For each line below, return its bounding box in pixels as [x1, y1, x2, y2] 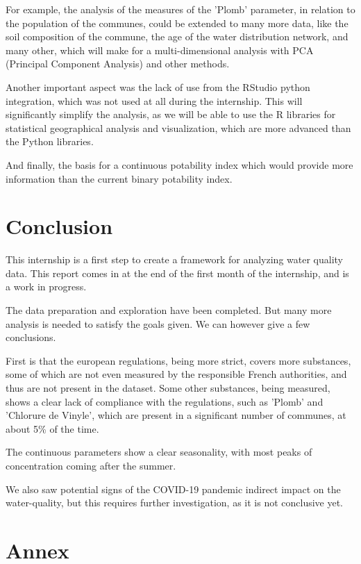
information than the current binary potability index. [6, 171, 233, 185]
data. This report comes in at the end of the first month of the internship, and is [6, 265, 349, 280]
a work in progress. [6, 279, 87, 294]
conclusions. [6, 330, 56, 345]
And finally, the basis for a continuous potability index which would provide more [6, 157, 353, 172]
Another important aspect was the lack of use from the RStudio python [6, 79, 310, 94]
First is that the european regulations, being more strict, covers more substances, [6, 353, 351, 367]
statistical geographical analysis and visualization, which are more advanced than [6, 120, 351, 135]
